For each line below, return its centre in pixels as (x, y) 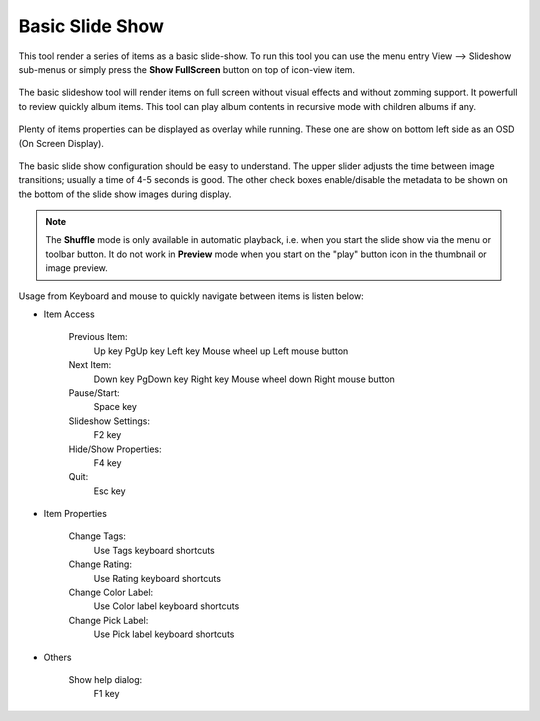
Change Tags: (97, 536)
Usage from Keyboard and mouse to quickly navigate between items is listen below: (191, 296)
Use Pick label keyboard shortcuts (164, 634)
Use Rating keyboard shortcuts (157, 578)
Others (57, 657)
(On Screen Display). (61, 143)
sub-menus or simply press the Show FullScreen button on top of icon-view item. (186, 69)
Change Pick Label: (108, 620)
